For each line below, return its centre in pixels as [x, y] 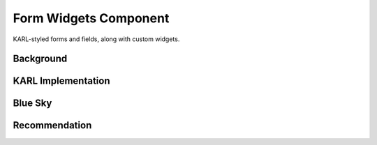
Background [40, 59]
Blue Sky [32, 104]
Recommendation [52, 125]
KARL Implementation [61, 81]
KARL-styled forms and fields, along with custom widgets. [96, 39]
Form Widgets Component [91, 18]
